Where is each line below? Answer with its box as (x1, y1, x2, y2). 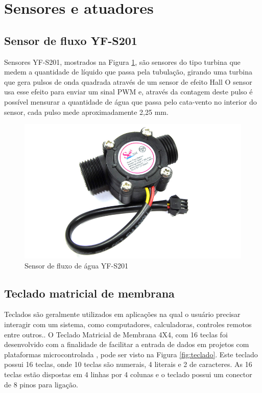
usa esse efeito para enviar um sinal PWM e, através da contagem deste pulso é (4, 86, 253, 97)
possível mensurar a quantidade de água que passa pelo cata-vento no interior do (4, 96, 257, 107)
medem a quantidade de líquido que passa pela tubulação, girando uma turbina (4, 66, 253, 77)
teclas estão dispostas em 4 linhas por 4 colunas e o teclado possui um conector (4, 369, 252, 379)
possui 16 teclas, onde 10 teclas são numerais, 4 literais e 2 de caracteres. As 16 (4, 359, 252, 370)
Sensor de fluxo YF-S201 (4, 32, 137, 48)
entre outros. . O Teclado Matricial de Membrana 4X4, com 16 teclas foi (4, 329, 228, 339)
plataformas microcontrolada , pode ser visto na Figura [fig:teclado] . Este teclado (4, 349, 258, 359)
